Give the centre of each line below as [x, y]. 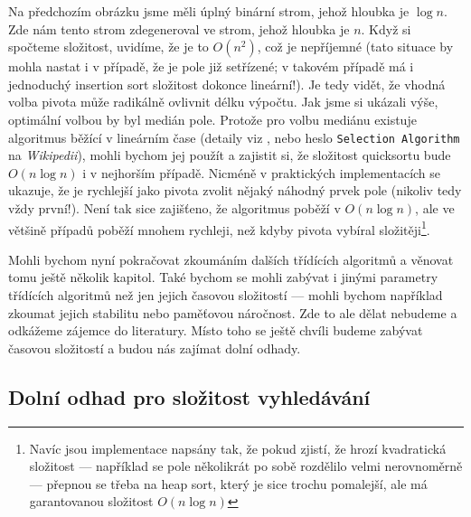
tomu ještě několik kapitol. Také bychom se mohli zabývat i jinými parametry [223, 277]
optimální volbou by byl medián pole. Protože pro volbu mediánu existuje [212, 119]
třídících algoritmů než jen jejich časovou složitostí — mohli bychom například [226, 295]
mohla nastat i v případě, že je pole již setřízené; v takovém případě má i [211, 66]
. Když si [386, 28]
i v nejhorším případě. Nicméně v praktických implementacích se [262, 172]
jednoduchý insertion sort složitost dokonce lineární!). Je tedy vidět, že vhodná [227, 84]
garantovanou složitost [91, 501]
